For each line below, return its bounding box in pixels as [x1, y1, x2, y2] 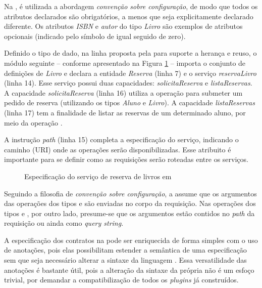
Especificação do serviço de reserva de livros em [24, 171, 172, 181]
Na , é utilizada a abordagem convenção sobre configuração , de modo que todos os [4, 1, 258, 11]
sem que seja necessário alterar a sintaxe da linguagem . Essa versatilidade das [4, 255, 247, 265]
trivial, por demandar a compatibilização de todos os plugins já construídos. [4, 274, 239, 285]
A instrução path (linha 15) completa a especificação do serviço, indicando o [4, 134, 239, 145]
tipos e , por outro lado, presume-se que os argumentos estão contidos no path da [4, 208, 255, 218]
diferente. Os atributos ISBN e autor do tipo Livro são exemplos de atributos [4, 21, 243, 31]
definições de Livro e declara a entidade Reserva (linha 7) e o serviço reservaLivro [4, 67, 256, 78]
